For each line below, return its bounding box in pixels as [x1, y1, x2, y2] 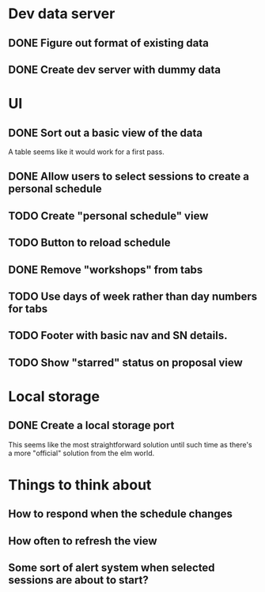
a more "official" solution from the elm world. [8, 448, 155, 458]
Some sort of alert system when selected [8, 561, 215, 575]
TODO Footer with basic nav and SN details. [8, 329, 228, 342]
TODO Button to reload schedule [8, 236, 171, 250]
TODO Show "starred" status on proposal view [8, 356, 243, 369]
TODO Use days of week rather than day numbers [8, 289, 258, 303]
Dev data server [8, 5, 115, 23]
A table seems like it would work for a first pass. [8, 147, 165, 156]
